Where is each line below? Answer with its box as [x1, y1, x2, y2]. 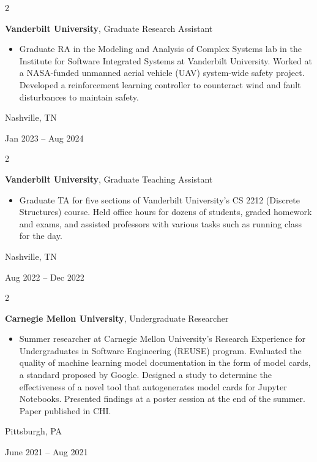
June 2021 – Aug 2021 [5, 445, 88, 458]
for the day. [19, 229, 62, 242]
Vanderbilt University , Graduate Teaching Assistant [5, 172, 213, 185]
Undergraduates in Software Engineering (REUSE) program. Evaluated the [19, 344, 302, 357]
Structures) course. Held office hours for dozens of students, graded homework [19, 205, 312, 218]
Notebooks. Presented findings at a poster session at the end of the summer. [19, 392, 305, 405]
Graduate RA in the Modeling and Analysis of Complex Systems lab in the [19, 42, 302, 55]
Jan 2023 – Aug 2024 [5, 131, 84, 144]
